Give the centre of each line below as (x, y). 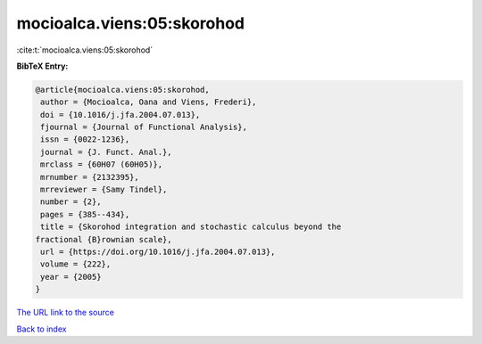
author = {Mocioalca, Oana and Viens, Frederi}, (149, 102)
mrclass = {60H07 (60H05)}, (102, 164)
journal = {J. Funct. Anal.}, (107, 152)
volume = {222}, (76, 264)
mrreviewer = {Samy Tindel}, (104, 190)
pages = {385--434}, (85, 214)
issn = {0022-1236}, (85, 139)
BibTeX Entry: (42, 66)
